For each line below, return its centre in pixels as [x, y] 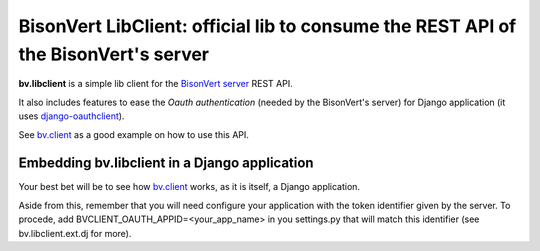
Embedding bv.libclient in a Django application [166, 163]
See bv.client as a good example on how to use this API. [134, 134]
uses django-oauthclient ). [71, 116]
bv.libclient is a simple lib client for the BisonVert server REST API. [156, 84]
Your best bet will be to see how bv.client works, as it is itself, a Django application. [189, 187]
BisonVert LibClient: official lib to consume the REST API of [267, 26]
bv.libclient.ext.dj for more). [75, 233]
